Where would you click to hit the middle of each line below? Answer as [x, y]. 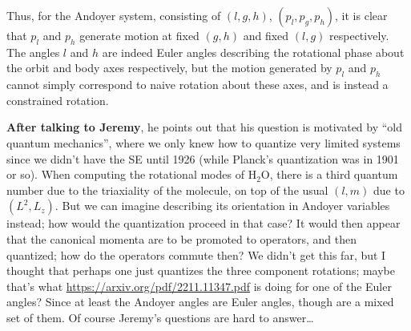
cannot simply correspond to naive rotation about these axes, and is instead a [197, 85]
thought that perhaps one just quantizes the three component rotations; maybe [201, 270]
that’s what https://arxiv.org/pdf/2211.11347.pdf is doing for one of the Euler [199, 286]
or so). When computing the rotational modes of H [132, 174]
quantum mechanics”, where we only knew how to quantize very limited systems [203, 142]
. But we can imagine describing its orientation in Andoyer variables [222, 206]
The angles [33, 52]
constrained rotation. [58, 100]
